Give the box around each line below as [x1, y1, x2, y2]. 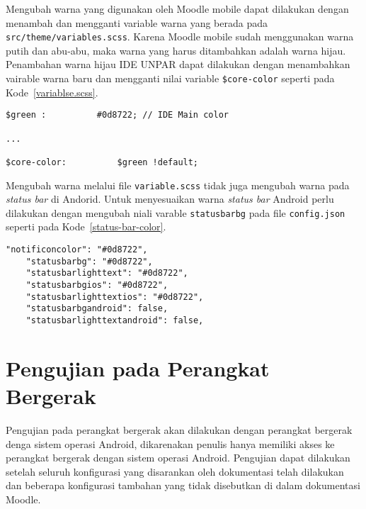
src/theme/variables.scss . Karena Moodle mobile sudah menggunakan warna [6, 29, 354, 44]
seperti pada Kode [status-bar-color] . [6, 219, 166, 234]
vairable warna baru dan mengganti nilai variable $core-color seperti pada [6, 71, 335, 86]
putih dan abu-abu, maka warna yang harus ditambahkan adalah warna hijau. [6, 43, 346, 57]
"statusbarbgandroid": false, [25, 303, 168, 314]
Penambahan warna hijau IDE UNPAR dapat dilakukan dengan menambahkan [6, 57, 350, 72]
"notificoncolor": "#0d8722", [6, 245, 148, 255]
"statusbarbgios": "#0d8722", [25, 280, 168, 291]
